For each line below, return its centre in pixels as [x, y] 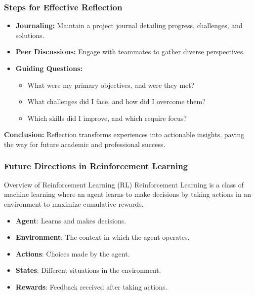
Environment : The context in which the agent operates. [103, 237]
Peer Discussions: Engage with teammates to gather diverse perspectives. [130, 52]
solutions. [30, 35]
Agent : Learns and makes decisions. [71, 220]
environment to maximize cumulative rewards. [74, 203]
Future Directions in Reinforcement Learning [96, 166]
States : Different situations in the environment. [88, 270]
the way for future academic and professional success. [85, 144]
